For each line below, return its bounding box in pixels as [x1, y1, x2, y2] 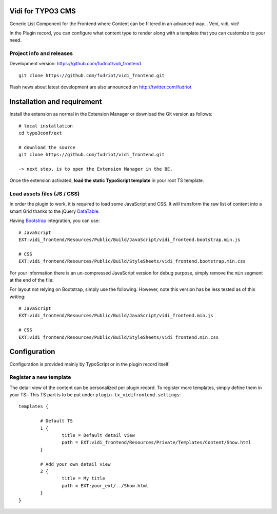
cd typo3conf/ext [18, 130, 62, 136]
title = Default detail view [62, 432, 135, 438]
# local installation [18, 123, 73, 128]
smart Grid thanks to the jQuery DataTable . [9, 208, 100, 214]
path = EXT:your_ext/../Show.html [62, 483, 149, 488]
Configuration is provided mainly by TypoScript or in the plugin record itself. [9, 361, 170, 367]
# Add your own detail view [40, 461, 111, 467]
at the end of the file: [9, 277, 54, 283]
